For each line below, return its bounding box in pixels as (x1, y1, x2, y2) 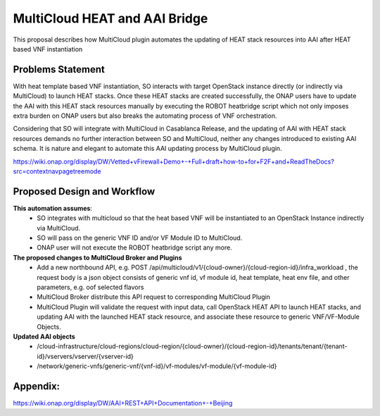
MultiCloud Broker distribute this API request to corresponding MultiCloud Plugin (37, 293, 271, 301)
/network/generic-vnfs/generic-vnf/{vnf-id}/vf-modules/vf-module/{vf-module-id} (37, 362, 277, 370)
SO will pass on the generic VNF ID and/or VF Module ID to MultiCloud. (37, 233, 243, 243)
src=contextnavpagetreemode (13, 166, 101, 176)
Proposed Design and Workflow (13, 185, 156, 197)
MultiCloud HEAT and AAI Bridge (13, 11, 208, 26)
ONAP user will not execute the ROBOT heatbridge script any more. (37, 243, 232, 252)
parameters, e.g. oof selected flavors (37, 283, 144, 291)
